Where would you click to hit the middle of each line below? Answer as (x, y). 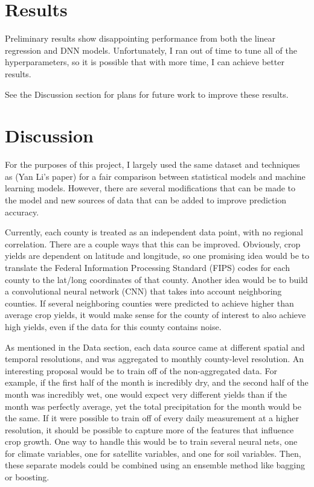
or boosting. (27, 477)
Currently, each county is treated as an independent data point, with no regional (154, 232)
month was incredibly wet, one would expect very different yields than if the (146, 394)
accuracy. (22, 212)
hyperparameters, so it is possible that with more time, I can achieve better (145, 62)
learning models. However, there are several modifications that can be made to (150, 188)
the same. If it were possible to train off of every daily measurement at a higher (152, 418)
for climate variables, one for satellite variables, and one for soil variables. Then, (153, 453)
